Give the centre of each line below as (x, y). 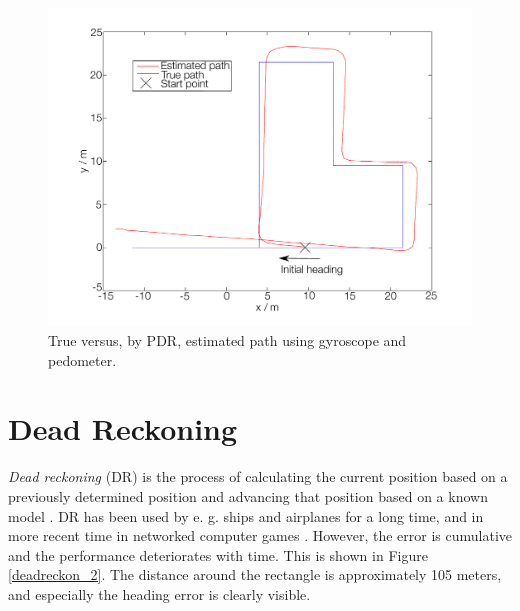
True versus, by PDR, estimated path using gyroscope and (227, 340)
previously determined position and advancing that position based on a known (248, 495)
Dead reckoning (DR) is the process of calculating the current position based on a (258, 476)
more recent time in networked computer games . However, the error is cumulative (260, 535)
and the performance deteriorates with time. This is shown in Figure (218, 554)
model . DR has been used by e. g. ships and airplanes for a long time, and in (246, 515)
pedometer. (82, 359)
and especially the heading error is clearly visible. (159, 593)
